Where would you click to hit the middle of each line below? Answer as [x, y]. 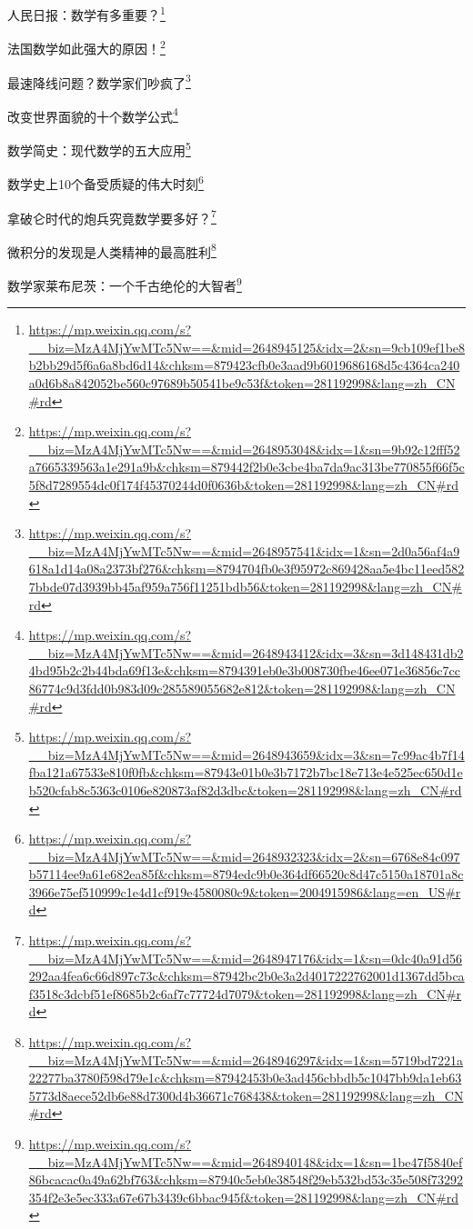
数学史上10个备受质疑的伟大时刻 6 [106, 182]
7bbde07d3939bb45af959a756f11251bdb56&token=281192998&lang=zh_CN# [245, 586]
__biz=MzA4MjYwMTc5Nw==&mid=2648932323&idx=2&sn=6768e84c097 [244, 856]
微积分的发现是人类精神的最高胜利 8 [112, 250]
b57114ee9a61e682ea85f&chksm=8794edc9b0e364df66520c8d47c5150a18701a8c [246, 874]
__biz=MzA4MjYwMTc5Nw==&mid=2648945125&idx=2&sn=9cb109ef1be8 [247, 347]
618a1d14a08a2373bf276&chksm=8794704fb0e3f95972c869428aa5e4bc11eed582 [247, 569]
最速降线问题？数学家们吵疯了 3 [99, 81]
